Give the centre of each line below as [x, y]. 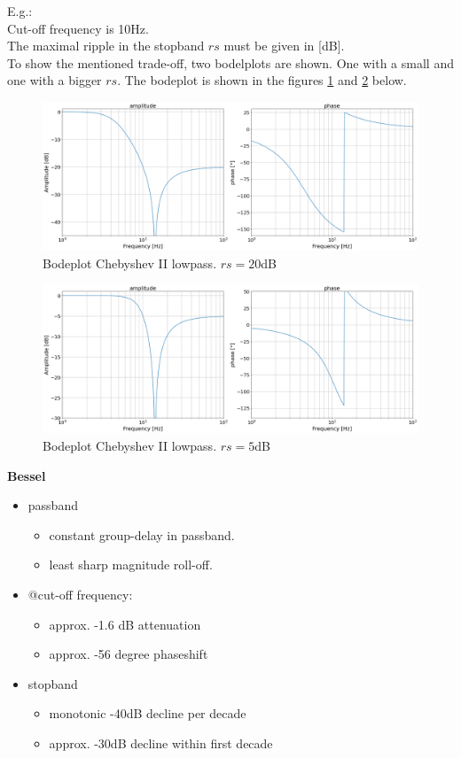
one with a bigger [55, 80]
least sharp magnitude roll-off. [131, 565]
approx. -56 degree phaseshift [129, 654]
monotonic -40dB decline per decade [148, 713]
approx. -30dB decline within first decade [161, 743]
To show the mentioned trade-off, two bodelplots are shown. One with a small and [230, 62]
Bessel [27, 475]
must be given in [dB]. [284, 46]
